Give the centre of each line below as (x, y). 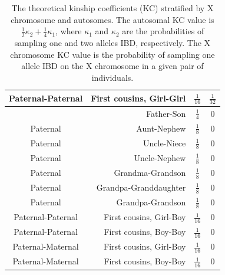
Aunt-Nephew (161, 128)
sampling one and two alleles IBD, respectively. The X (113, 43)
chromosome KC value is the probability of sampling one (113, 54)
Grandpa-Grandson (151, 202)
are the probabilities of (163, 31)
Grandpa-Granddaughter (141, 187)
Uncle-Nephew (160, 157)
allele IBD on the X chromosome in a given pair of (113, 66)
